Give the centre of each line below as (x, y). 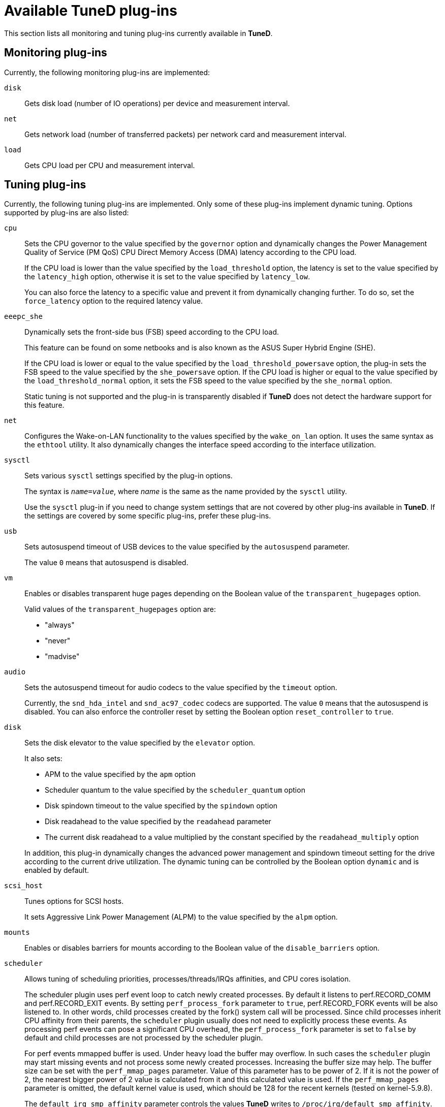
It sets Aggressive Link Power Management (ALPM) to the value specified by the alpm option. (181, 917)
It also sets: (43, 759)
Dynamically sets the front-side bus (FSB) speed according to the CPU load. (152, 332)
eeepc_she (23, 317)
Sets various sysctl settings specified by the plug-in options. (129, 476)
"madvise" (62, 657)
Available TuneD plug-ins (91, 11)
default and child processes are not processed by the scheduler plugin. (144, 1038)
